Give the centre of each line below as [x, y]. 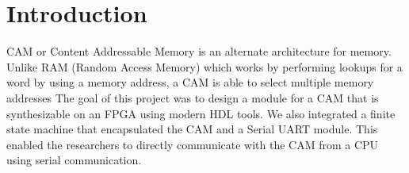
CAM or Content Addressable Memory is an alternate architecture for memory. [199, 51]
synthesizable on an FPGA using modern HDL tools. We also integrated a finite [201, 113]
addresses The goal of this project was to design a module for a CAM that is [193, 97]
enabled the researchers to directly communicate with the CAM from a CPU [193, 144]
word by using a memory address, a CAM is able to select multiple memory [190, 82]
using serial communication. [74, 160]
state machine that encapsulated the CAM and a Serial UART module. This [192, 129]
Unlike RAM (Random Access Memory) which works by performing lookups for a [204, 66]
